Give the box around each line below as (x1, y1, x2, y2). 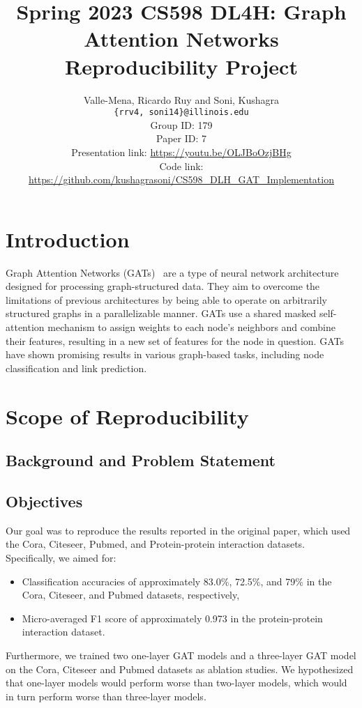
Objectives (6, 490, 83, 511)
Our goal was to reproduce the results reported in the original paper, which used (6, 523, 351, 537)
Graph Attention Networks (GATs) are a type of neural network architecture (6, 265, 339, 279)
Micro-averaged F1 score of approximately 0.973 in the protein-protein (22, 610, 323, 625)
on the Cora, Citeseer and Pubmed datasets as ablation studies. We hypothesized (6, 661, 354, 676)
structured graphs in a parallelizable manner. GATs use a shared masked (6, 306, 317, 321)
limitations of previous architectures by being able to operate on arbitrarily (6, 292, 327, 307)
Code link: (159, 158, 204, 173)
